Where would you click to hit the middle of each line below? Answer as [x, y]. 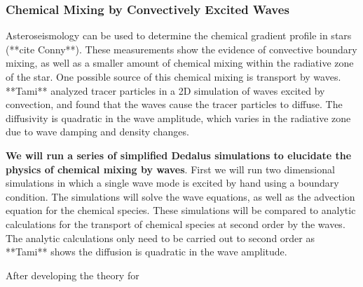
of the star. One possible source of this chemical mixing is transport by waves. [173, 76]
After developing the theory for [73, 275]
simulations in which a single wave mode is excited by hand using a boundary [172, 183]
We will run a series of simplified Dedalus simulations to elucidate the [179, 155]
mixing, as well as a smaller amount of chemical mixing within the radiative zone [180, 63]
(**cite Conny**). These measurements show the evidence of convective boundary [181, 49]
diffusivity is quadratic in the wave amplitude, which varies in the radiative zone [178, 118]
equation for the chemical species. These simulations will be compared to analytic [181, 210]
